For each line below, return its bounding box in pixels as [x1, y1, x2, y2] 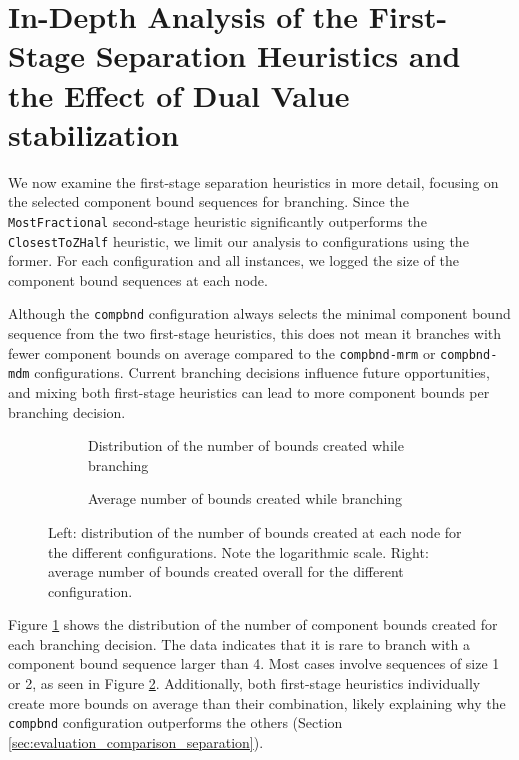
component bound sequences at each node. [8, 269, 268, 290]
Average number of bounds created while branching [88, 488, 403, 509]
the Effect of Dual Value [8, 74, 350, 115]
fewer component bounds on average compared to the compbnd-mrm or [8, 342, 436, 363]
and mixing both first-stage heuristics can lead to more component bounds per [8, 381, 490, 402]
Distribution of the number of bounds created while [88, 435, 404, 456]
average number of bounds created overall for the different [48, 561, 404, 582]
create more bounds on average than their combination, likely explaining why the [8, 692, 506, 713]
